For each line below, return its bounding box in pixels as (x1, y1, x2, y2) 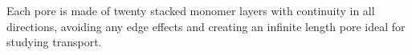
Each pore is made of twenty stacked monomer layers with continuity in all (6, 2, 375, 18)
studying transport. (6, 33, 102, 50)
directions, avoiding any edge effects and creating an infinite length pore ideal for (6, 18, 406, 34)
